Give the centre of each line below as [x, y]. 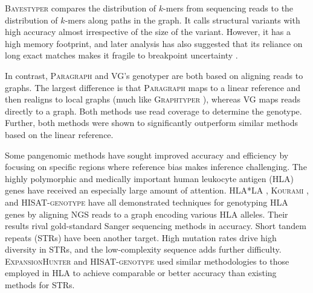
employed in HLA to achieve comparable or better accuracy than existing [141, 273]
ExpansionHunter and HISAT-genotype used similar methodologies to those [147, 261]
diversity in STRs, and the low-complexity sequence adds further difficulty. [143, 249]
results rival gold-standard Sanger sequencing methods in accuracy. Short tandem [156, 226]
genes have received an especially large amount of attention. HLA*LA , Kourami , [157, 190]
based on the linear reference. [59, 134]
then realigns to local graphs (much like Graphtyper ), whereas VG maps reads [153, 99]
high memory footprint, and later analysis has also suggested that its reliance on [154, 43]
